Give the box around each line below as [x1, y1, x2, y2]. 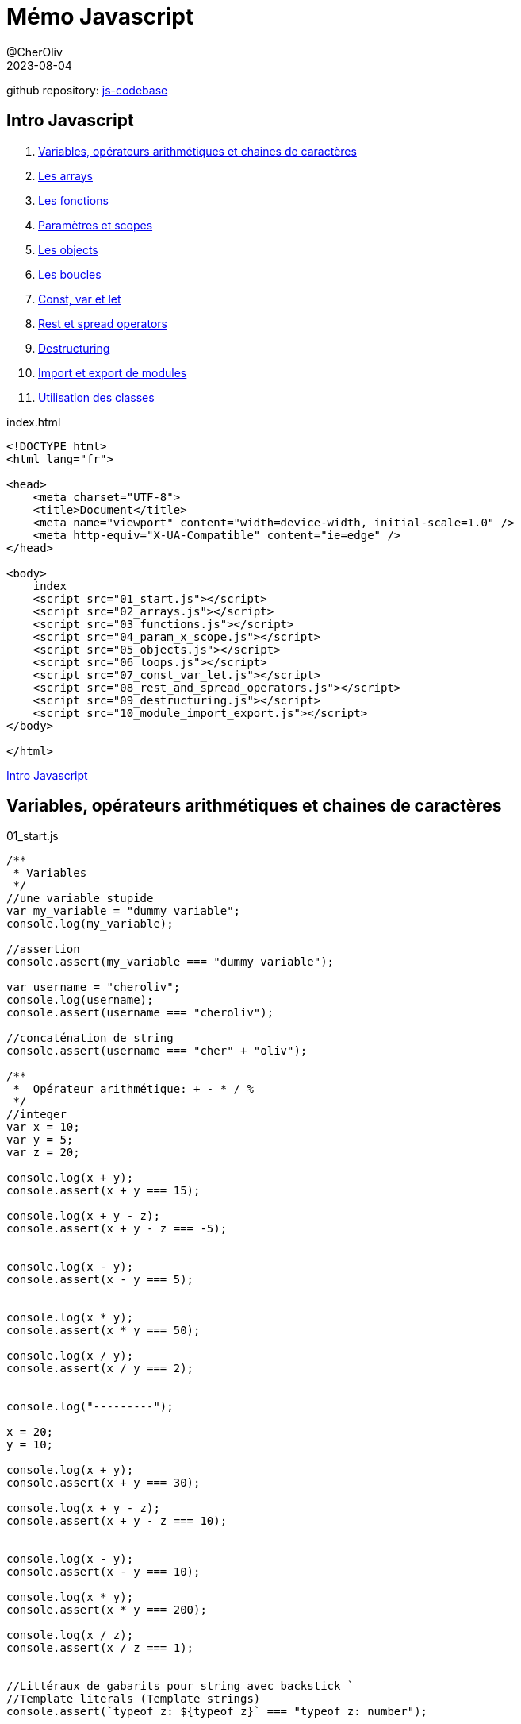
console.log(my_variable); [6, 917, 174, 931]
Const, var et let [38, 291, 121, 306]
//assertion [6, 943, 80, 956]
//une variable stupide [6, 892, 154, 905]
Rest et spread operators [38, 316, 167, 330]
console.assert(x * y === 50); [6, 1324, 201, 1337]
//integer [6, 1108, 67, 1121]
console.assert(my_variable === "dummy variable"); [6, 955, 335, 969]
